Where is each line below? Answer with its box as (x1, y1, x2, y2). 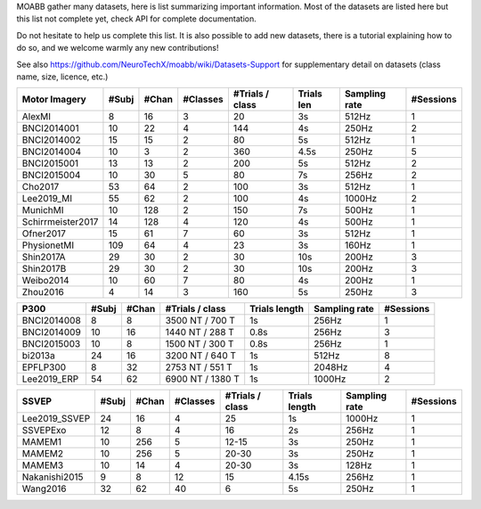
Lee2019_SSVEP (21, 413, 91, 425)
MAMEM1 (21, 436, 62, 448)
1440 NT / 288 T (165, 326, 235, 339)
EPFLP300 (21, 361, 67, 374)
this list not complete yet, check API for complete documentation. (16, 13, 257, 24)
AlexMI (21, 111, 52, 123)
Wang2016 (21, 482, 67, 495)
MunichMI (21, 204, 64, 217)
